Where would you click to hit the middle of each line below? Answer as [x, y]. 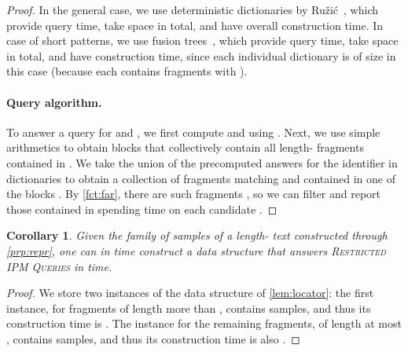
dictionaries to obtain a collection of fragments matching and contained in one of [201, 178]
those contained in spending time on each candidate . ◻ [142, 209]
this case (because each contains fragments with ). [127, 71]
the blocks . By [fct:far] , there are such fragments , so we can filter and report [193, 194]
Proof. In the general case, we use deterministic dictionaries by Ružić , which [193, 9]
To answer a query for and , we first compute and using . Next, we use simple [193, 132]
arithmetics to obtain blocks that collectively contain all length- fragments [185, 147]
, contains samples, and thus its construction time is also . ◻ [153, 338]
